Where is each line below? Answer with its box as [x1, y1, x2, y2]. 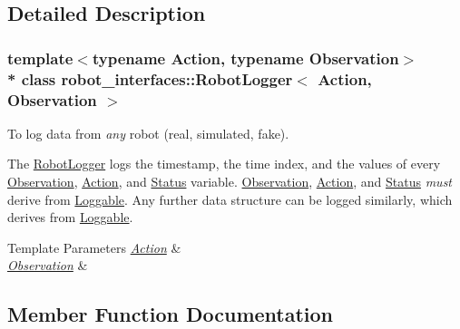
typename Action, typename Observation [92, 46, 399, 69]
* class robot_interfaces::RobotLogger [7, 67, 293, 90]
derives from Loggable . [7, 208, 133, 227]
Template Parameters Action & [7, 237, 181, 256]
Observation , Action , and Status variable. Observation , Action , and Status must [7, 172, 453, 191]
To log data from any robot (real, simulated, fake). [7, 123, 289, 142]
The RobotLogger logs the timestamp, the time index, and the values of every [7, 154, 441, 173]
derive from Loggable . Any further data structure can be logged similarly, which [7, 189, 453, 208]
